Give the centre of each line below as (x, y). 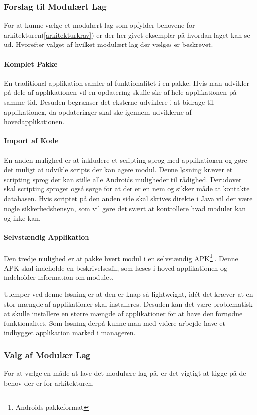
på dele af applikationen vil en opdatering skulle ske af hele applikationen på (120, 92)
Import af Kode (31, 141)
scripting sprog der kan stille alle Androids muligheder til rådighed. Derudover (123, 179)
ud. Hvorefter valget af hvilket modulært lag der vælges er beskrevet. (108, 44)
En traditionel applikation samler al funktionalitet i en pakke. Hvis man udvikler (127, 82)
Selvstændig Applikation (47, 237)
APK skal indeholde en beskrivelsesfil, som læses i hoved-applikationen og (116, 267)
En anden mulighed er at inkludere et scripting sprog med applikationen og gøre (126, 160)
